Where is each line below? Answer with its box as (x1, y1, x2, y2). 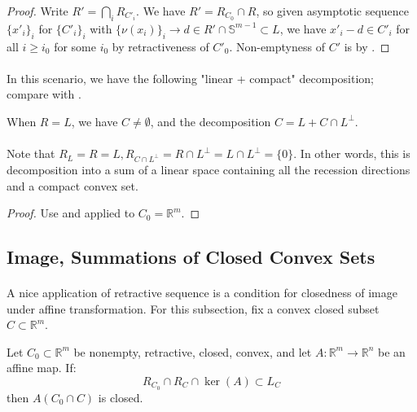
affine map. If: (7, 359, 77, 376)
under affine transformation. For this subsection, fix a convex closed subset (7, 300, 380, 317)
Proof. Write (7, 2, 68, 19)
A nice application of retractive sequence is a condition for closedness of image (7, 284, 397, 301)
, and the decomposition (150, 112, 271, 129)
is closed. (98, 388, 143, 405)
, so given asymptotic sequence (256, 2, 410, 19)
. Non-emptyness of (229, 37, 325, 55)
